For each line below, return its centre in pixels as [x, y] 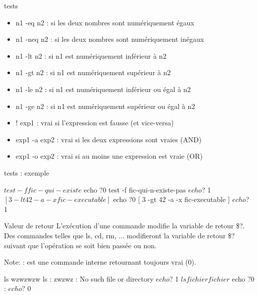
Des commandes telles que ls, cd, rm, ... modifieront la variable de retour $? [120, 235]
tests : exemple [27, 172]
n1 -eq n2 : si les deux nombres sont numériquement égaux [105, 22]
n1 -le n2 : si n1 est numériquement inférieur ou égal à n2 [103, 89]
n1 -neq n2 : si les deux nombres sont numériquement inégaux [110, 39]
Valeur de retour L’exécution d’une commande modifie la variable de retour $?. [125, 226]
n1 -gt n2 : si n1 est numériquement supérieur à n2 [93, 72]
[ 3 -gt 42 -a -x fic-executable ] [184, 199]
